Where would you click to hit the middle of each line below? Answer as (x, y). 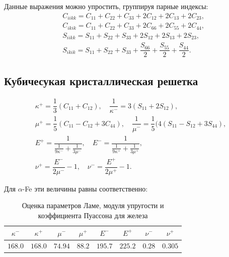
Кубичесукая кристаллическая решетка (101, 80)
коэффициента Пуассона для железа (93, 215)
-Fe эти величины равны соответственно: (85, 188)
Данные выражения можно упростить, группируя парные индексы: (106, 6)
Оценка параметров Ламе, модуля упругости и (93, 205)
